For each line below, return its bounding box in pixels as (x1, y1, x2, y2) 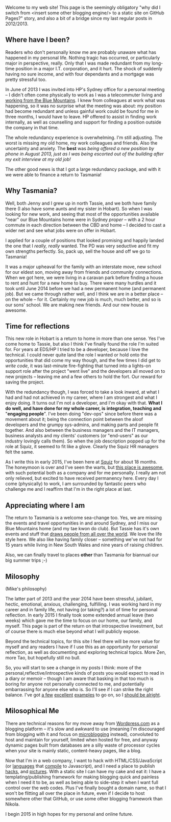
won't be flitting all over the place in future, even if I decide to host (5, 790, 145, 796)
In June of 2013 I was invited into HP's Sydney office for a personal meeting (5, 86, 165, 92)
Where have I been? (5, 35, 70, 44)
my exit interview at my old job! (5, 156, 71, 162)
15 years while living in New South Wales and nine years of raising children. (5, 542, 164, 548)
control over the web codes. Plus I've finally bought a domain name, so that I (5, 785, 166, 791)
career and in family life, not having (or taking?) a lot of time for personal (5, 607, 158, 613)
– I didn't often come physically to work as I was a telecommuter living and (5, 92, 162, 98)
